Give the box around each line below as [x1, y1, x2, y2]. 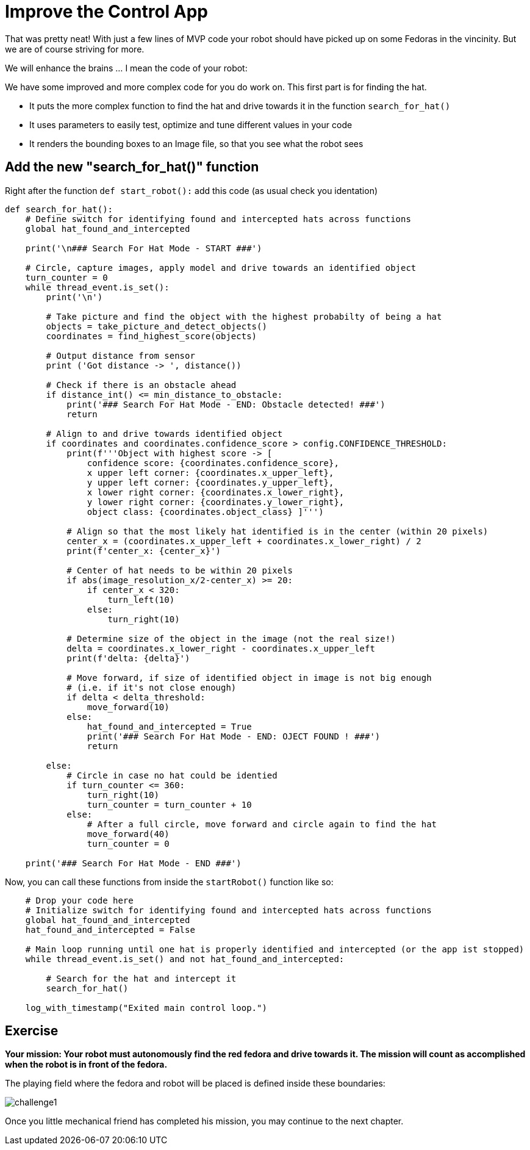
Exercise [5, 1023, 59, 1039]
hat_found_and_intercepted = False [25, 924, 195, 935]
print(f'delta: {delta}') [66, 653, 190, 663]
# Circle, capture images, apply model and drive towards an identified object [25, 262, 417, 273]
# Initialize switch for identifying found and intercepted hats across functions [25, 905, 432, 915]
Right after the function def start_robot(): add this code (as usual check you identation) [5, 185, 378, 196]
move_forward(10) [87, 702, 170, 712]
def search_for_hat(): [5, 204, 113, 214]
